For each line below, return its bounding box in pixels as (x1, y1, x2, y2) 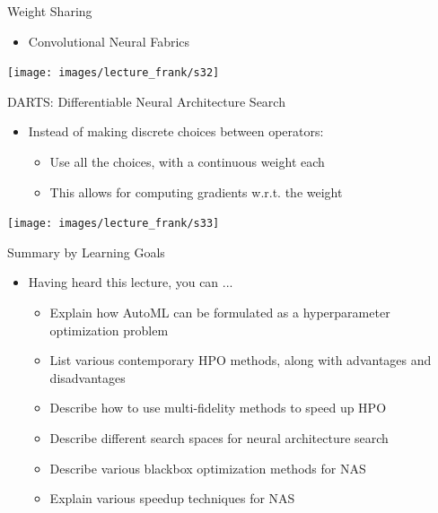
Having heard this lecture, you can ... (28, 273, 233, 291)
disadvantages (49, 368, 126, 387)
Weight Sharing (7, 2, 92, 20)
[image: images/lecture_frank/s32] (7, 66, 220, 80)
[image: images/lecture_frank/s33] (7, 217, 220, 230)
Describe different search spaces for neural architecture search (49, 429, 389, 448)
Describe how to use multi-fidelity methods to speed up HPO (49, 398, 387, 417)
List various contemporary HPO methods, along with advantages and (49, 351, 432, 370)
